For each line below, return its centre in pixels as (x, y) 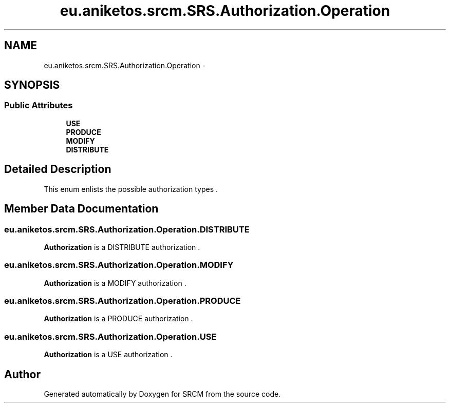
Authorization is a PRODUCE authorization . (118, 319)
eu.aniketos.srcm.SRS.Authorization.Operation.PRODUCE (123, 301)
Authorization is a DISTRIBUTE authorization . (122, 247)
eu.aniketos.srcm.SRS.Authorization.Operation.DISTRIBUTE (127, 229)
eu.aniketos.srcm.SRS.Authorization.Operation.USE (110, 336)
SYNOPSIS (32, 85)
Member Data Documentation (81, 209)
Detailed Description (58, 169)
